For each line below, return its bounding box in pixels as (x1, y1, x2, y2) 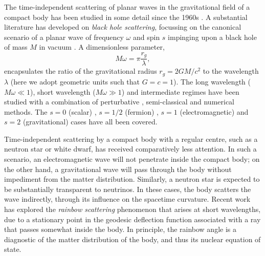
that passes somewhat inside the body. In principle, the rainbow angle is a (4, 224, 236, 234)
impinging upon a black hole (168, 31, 257, 42)
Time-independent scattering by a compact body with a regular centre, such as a (4, 133, 258, 144)
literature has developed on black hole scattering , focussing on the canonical (4, 22, 241, 32)
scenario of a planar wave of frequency (4, 31, 124, 42)
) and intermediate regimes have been (121, 86, 239, 97)
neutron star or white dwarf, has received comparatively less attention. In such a (4, 143, 257, 154)
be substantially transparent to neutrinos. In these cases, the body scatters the (4, 183, 251, 194)
